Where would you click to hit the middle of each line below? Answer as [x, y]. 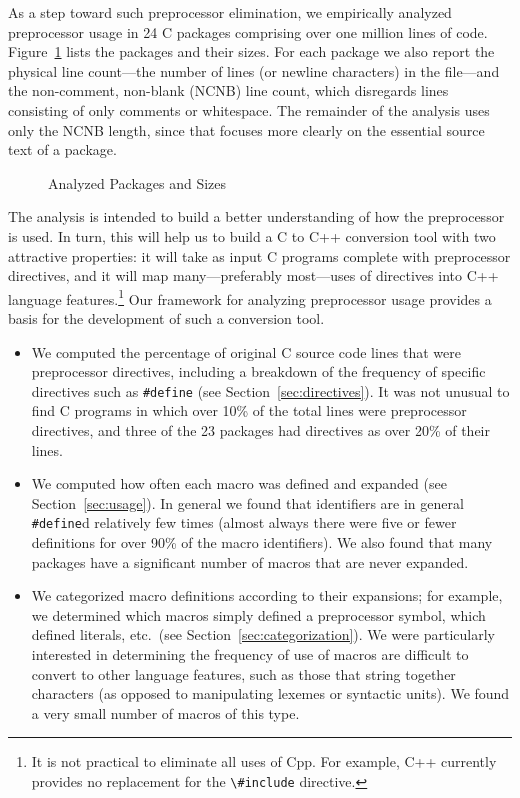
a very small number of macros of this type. [165, 712]
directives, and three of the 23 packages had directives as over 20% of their [260, 430]
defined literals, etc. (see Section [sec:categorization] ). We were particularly [263, 634]
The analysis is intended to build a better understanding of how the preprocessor [256, 216]
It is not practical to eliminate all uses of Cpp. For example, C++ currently [264, 761]
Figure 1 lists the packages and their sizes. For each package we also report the [251, 51]
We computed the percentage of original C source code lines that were [246, 351]
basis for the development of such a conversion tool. [166, 317]
